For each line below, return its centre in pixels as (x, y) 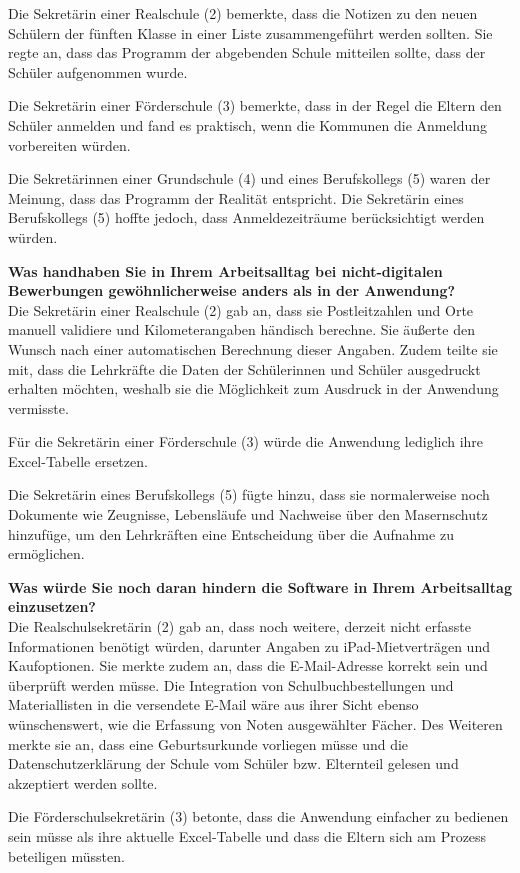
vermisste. (38, 407)
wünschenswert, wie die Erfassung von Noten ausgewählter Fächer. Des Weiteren (255, 724)
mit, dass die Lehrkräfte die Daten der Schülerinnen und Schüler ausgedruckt (244, 368)
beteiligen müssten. (66, 855)
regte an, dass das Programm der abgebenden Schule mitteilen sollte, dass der (247, 52)
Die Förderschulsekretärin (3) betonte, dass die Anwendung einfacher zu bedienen (258, 816)
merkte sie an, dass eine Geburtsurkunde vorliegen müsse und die (208, 743)
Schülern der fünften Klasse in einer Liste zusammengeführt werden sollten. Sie (250, 32)
